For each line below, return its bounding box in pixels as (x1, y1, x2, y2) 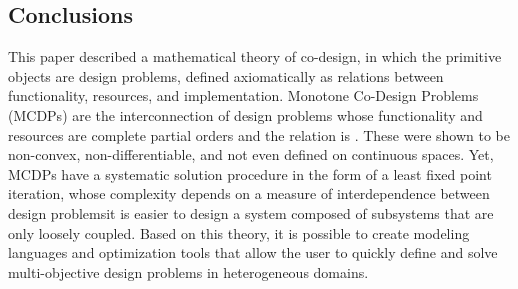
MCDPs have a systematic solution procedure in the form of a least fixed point (8, 163, 492, 184)
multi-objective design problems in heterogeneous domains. (8, 261, 369, 282)
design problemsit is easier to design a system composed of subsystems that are (8, 202, 494, 223)
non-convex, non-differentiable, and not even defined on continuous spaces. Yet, (8, 144, 494, 165)
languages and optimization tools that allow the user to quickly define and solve (8, 242, 498, 263)
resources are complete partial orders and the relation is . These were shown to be (8, 124, 510, 145)
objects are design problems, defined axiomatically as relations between (8, 65, 444, 86)
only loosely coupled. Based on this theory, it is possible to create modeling (8, 222, 470, 243)
